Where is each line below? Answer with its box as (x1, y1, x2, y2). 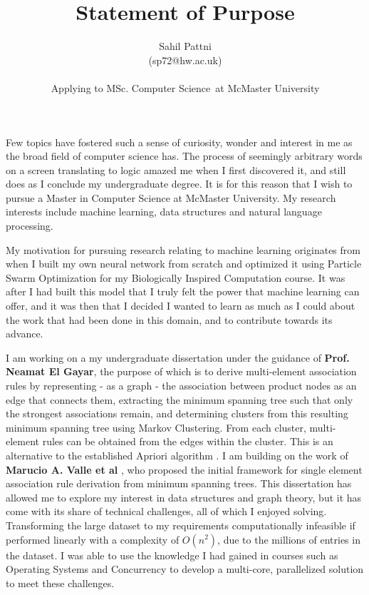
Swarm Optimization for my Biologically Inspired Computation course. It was (6, 270, 345, 285)
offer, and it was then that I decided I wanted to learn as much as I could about (6, 298, 355, 313)
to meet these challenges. (6, 575, 115, 590)
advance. (6, 326, 43, 341)
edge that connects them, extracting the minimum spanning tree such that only (6, 392, 353, 407)
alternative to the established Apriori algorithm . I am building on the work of (6, 447, 348, 462)
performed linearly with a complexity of (6, 532, 180, 546)
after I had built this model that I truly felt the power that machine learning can (6, 284, 360, 299)
